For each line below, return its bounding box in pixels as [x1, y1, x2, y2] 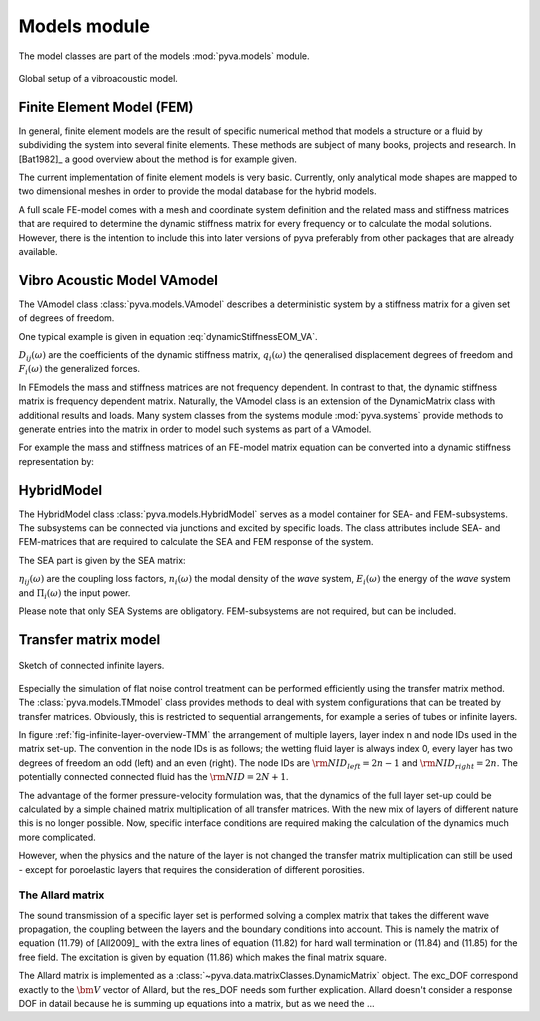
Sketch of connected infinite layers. [18, 660, 165, 672]
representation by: [18, 455, 95, 467]
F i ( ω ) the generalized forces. [18, 363, 140, 377]
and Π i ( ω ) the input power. [18, 586, 131, 601]
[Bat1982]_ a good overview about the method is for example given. [18, 153, 297, 165]
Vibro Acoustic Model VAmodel [18, 271, 219, 289]
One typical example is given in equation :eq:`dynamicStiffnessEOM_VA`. [18, 330, 319, 342]
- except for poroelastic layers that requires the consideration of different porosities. [18, 863, 365, 875]
